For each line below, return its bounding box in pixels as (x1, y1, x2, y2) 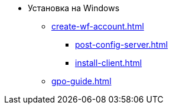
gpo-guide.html (51, 76, 112, 86)
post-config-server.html (75, 39, 168, 49)
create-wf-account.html (51, 21, 144, 31)
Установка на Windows (28, 3, 120, 13)
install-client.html (75, 58, 142, 68)
